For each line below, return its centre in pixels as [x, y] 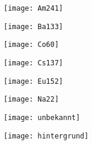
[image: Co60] [31, 45]
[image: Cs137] [34, 63]
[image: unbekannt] [42, 117]
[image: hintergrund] [46, 136]
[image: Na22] [31, 100]
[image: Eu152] [34, 81]
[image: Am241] [34, 8]
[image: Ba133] [34, 26]
